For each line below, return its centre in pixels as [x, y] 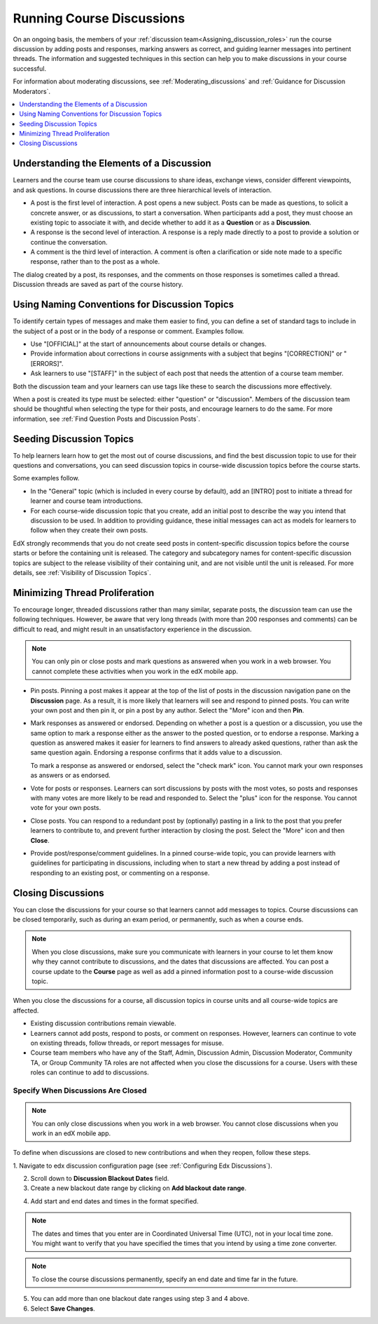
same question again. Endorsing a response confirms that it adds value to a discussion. [156, 752]
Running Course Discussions [99, 18]
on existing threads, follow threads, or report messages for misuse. [127, 1043]
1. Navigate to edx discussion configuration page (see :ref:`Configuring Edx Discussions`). [142, 1166]
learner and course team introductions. [87, 501]
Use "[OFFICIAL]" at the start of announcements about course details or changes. [148, 344]
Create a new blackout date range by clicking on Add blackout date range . [138, 1188]
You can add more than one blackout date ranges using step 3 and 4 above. [140, 1299]
